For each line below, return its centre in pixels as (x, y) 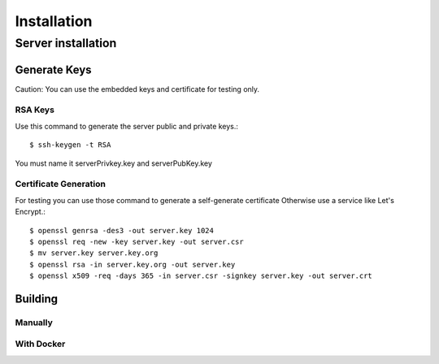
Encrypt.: (30, 212)
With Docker (40, 344)
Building (37, 299)
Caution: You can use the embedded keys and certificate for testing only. (137, 89)
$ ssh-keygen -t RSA (70, 145)
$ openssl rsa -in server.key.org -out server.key (133, 264)
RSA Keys (35, 110)
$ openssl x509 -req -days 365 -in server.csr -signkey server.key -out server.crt (201, 276)
